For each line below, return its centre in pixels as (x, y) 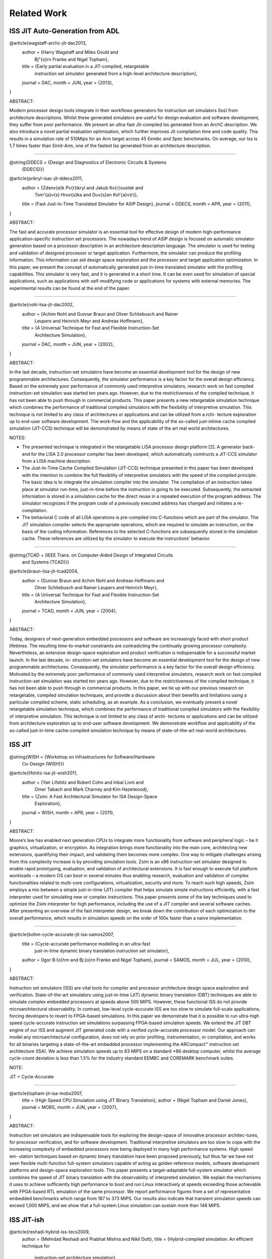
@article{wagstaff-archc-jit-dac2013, (48, 43)
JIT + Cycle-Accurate (31, 1077)
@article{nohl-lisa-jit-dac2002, (42, 305)
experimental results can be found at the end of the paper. (70, 288)
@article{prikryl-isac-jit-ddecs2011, (46, 178)
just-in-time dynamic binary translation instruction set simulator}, (102, 951)
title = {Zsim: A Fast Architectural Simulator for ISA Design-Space (90, 796)
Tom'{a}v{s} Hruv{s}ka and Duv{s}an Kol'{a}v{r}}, (86, 195)
